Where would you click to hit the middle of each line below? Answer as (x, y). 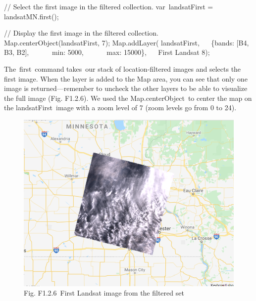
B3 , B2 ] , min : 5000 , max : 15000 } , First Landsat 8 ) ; (107, 52)
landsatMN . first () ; (31, 16)
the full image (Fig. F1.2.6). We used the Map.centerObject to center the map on (128, 98)
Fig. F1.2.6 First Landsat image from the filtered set (104, 293)
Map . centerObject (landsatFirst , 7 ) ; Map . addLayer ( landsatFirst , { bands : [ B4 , (127, 42)
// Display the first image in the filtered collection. (81, 33)
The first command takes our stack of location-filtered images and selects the (123, 68)
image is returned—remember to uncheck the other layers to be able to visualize (126, 88)
